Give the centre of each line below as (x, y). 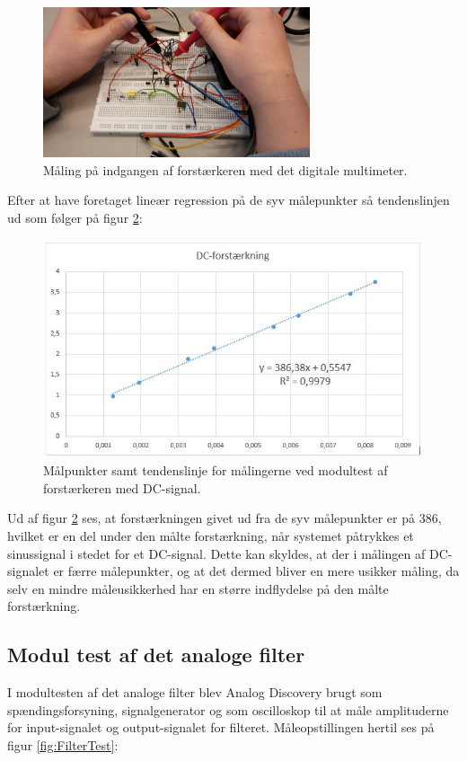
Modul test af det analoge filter (156, 655)
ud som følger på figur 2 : (75, 217)
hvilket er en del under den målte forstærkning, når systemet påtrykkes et (211, 535)
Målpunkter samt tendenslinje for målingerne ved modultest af (216, 470)
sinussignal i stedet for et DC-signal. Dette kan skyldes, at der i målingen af (216, 553)
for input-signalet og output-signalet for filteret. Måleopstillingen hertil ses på (221, 727)
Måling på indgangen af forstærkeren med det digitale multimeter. (225, 169)
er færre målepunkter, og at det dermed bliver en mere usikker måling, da (256, 571)
